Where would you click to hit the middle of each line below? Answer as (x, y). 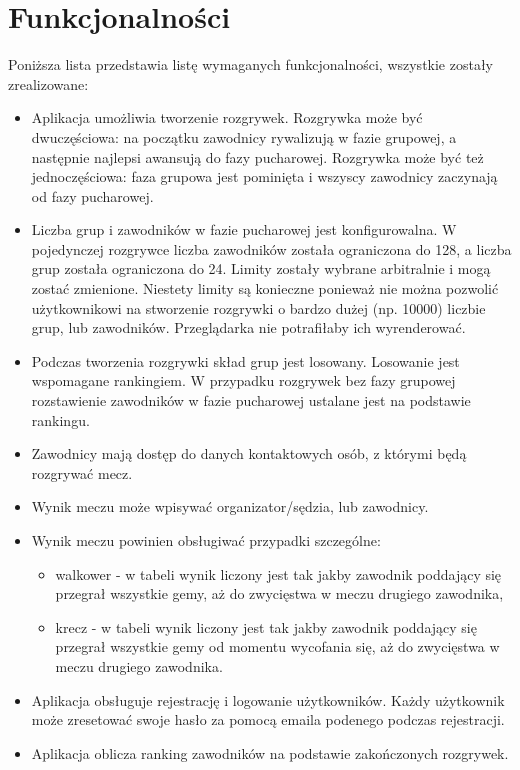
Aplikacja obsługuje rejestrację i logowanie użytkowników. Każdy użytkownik (268, 699)
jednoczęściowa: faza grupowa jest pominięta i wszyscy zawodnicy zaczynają (264, 176)
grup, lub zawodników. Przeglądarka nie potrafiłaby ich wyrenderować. (248, 327)
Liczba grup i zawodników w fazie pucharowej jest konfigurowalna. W (244, 229)
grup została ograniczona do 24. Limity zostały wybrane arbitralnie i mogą (261, 268)
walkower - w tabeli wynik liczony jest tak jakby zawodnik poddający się (278, 573)
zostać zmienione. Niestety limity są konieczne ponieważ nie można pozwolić (265, 288)
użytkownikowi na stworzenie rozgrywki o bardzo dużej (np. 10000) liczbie (258, 307)
